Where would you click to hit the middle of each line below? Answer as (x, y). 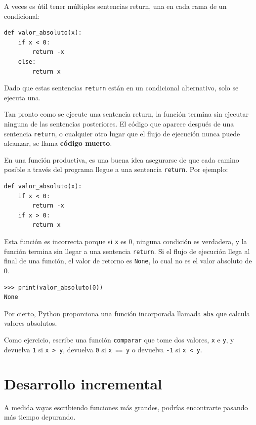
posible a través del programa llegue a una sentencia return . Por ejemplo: (116, 169)
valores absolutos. (31, 323)
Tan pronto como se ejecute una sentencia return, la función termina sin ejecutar (127, 114)
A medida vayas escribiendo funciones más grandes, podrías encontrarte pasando (126, 407)
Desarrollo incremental (83, 383)
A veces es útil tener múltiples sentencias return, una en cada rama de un (115, 6)
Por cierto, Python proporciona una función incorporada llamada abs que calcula (127, 313)
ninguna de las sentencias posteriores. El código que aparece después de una (119, 124)
